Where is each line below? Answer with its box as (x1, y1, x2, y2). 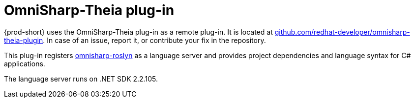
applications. (4, 59, 45, 68)
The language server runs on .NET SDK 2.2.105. (4, 74, 158, 83)
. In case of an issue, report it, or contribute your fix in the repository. (43, 36, 266, 44)
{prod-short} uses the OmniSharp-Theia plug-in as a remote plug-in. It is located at (4, 27, 273, 36)
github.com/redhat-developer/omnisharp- (274, 27, 410, 36)
